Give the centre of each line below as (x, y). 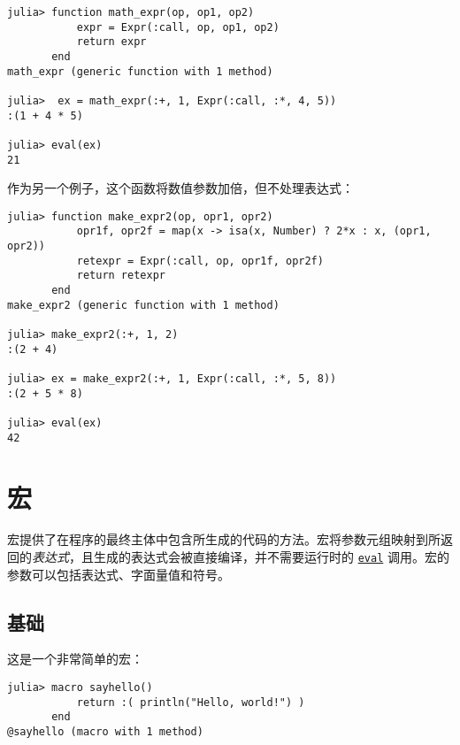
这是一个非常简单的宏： (75, 659)
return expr (111, 42)
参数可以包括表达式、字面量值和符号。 (119, 574)
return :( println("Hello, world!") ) (191, 702)
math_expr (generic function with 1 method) (140, 71)
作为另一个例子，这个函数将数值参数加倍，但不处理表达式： (180, 188)
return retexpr (121, 276)
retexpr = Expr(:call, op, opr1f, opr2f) (200, 261)
